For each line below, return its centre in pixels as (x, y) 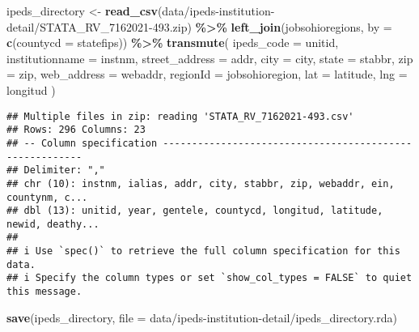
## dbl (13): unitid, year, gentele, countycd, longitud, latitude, (195, 211)
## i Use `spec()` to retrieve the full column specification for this (203, 251)
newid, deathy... (53, 224)
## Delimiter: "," (56, 170)
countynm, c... (47, 197)
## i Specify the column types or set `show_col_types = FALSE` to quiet (209, 278)
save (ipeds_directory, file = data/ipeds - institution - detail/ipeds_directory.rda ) (202, 317)
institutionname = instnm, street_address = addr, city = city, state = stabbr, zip (210, 58)
